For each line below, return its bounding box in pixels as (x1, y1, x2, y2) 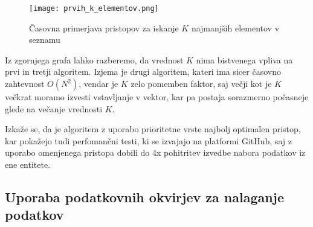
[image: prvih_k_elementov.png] (29, 4, 159, 13)
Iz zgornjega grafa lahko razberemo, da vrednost (5, 53, 184, 66)
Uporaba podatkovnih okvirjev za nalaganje (5, 187, 285, 206)
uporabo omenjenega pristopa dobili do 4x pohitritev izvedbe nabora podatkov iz (5, 146, 306, 159)
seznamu (29, 33, 60, 46)
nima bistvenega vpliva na (196, 53, 293, 66)
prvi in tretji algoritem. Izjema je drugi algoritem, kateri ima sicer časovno (5, 65, 281, 78)
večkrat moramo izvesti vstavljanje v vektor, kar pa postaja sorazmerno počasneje (5, 91, 309, 103)
